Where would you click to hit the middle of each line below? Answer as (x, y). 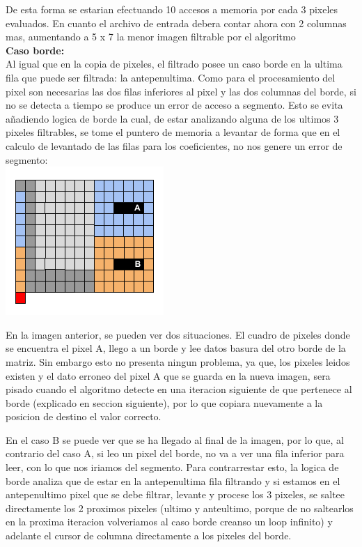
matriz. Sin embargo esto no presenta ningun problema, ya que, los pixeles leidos (178, 361)
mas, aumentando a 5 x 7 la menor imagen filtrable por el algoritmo (151, 37)
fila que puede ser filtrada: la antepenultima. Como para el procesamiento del (171, 77)
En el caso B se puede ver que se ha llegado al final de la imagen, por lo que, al (175, 439)
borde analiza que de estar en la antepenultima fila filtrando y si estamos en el (173, 480)
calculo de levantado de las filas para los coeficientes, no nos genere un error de (174, 145)
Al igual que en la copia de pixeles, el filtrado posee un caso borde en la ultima (174, 64)
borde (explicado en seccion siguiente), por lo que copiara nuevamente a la (164, 402)
